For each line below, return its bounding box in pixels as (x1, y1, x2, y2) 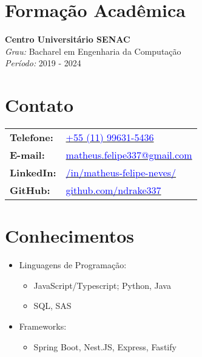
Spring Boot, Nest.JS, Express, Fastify (33, 340, 177, 353)
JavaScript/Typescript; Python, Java (33, 279, 171, 291)
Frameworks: (19, 319, 67, 332)
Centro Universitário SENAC (5, 33, 130, 46)
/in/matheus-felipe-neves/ (66, 165, 177, 180)
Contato (5, 92, 74, 117)
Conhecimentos (5, 223, 135, 248)
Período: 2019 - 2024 (5, 57, 81, 69)
